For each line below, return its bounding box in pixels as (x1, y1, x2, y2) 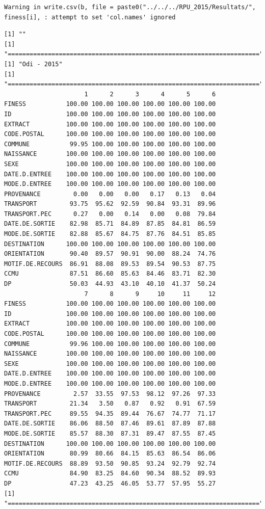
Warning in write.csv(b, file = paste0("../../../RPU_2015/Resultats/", (4, 4, 256, 11)
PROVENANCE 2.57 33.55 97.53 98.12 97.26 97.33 (4, 390, 216, 397)
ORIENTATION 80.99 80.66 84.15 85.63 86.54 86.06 (4, 450, 216, 458)
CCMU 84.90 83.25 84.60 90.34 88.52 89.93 (4, 470, 216, 477)
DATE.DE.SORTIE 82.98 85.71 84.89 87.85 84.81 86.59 (4, 220, 216, 228)
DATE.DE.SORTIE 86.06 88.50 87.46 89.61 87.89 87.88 (4, 420, 216, 427)
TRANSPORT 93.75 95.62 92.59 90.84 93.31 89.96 (4, 200, 216, 208)
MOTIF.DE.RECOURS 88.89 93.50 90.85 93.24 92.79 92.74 (4, 460, 216, 467)
